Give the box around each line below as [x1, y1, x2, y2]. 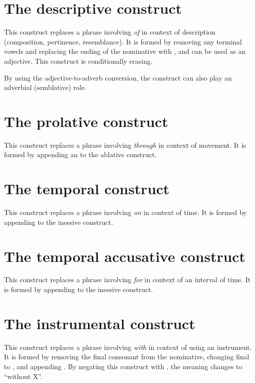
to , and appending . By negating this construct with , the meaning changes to [4, 361, 242, 371]
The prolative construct [4, 111, 169, 131]
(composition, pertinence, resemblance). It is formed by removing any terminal [4, 36, 242, 46]
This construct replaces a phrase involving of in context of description [4, 27, 215, 37]
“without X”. [4, 371, 42, 381]
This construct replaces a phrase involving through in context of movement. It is [4, 139, 246, 150]
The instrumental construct [4, 313, 195, 333]
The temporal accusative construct [4, 246, 246, 266]
